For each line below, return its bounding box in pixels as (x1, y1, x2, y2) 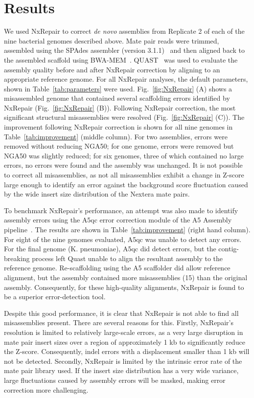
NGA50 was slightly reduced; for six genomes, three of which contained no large (4, 150, 244, 160)
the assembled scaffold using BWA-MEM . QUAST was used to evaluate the (4, 54, 238, 65)
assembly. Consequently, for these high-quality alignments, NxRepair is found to (4, 282, 244, 292)
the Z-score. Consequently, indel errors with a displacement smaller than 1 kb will (4, 346, 250, 356)
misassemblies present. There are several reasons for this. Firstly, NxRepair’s (4, 317, 233, 328)
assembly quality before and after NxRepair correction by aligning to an (4, 64, 220, 74)
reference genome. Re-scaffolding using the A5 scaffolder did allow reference (4, 263, 231, 273)
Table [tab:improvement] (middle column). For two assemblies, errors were (4, 131, 228, 141)
